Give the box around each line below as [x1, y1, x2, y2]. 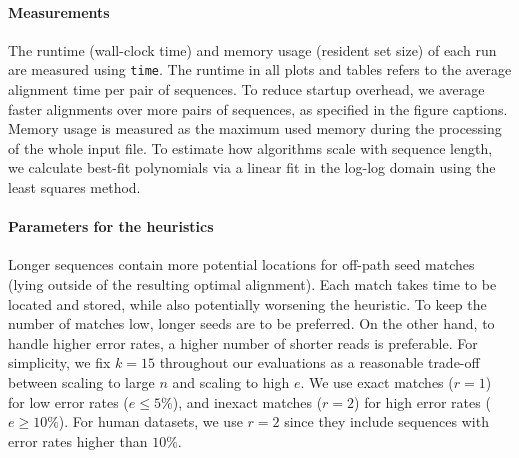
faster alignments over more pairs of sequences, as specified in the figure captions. [8, 98, 508, 119]
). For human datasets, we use [58, 411, 243, 432]
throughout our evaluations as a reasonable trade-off [159, 352, 480, 373]
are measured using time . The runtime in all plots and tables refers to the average [8, 59, 512, 80]
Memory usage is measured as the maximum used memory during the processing [8, 118, 502, 139]
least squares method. [8, 177, 141, 198]
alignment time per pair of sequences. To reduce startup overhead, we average [8, 79, 485, 100]
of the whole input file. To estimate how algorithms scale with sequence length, [8, 137, 493, 158]
